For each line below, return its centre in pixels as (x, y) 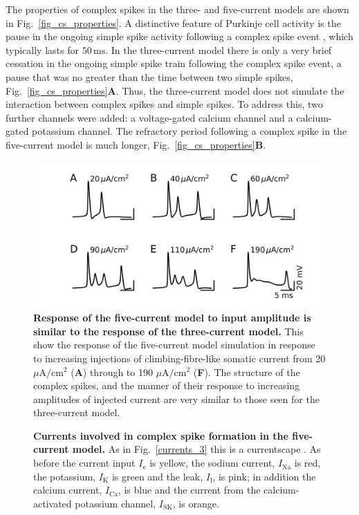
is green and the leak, (157, 476)
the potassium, (64, 476)
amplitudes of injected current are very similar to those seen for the (176, 399)
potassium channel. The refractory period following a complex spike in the (190, 131)
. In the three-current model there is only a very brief (219, 49)
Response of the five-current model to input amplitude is (172, 318)
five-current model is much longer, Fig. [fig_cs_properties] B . (136, 144)
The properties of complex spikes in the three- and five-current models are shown (177, 9)
